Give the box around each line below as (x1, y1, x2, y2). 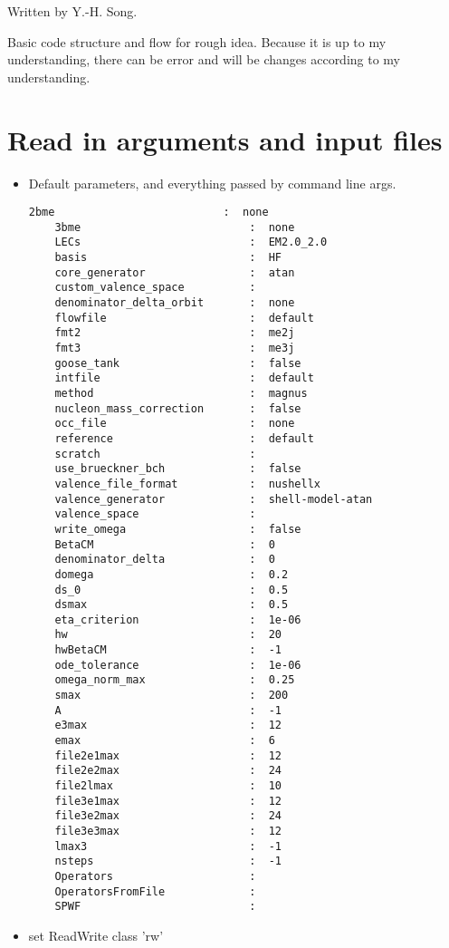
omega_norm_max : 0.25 (54, 673, 295, 687)
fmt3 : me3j (54, 342, 295, 354)
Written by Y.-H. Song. (7, 2, 138, 20)
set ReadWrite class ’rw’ (28, 925, 164, 944)
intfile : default (54, 372, 314, 385)
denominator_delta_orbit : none (54, 296, 295, 310)
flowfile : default (54, 311, 314, 324)
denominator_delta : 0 (54, 553, 275, 566)
